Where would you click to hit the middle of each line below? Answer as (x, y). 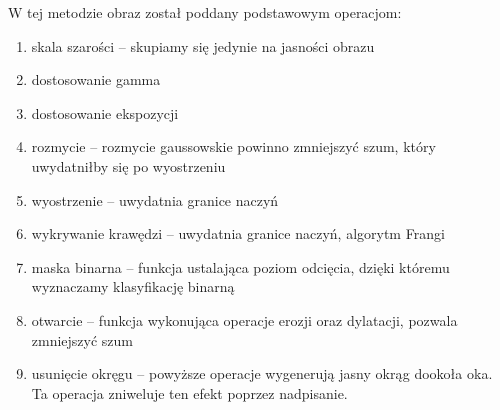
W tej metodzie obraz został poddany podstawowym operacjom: (205, 12)
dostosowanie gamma (96, 79)
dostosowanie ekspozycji (105, 112)
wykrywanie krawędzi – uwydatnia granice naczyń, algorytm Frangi (238, 233)
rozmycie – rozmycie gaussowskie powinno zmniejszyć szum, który (233, 146)
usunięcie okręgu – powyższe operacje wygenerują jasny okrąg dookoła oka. (262, 373)
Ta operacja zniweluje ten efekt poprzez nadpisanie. (189, 392)
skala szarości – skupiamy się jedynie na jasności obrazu (203, 45)
